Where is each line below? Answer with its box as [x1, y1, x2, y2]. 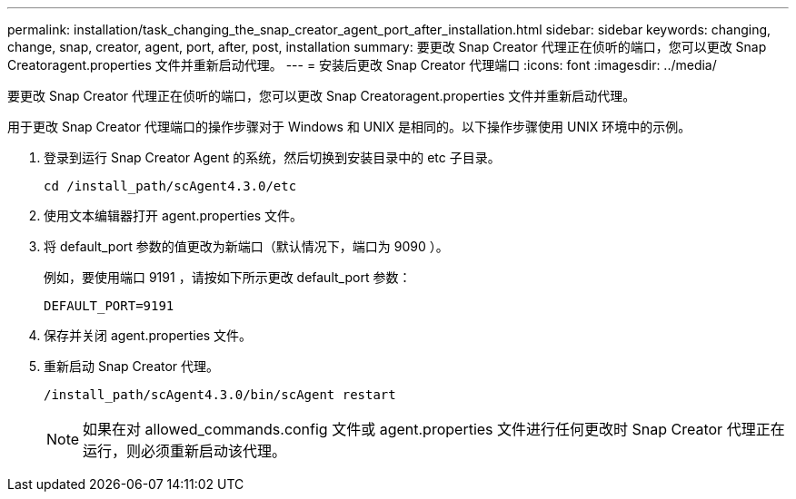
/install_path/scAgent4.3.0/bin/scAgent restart [44, 387, 396, 402]
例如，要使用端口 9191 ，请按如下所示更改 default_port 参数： [44, 269, 412, 285]
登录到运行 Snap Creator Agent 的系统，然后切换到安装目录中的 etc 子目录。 [44, 150, 501, 165]
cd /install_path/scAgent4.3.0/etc [44, 179, 297, 193]
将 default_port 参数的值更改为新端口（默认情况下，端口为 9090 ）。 [44, 239, 449, 254]
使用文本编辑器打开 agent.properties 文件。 [44, 208, 303, 223]
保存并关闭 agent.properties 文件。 [44, 328, 253, 343]
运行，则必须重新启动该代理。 [83, 442, 287, 460]
